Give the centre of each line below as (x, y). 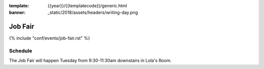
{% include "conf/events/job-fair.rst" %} (50, 38)
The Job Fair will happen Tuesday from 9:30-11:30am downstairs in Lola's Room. (90, 61)
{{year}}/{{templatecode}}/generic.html (87, 6)
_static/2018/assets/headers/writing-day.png (93, 13)
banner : (17, 13)
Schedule (21, 51)
